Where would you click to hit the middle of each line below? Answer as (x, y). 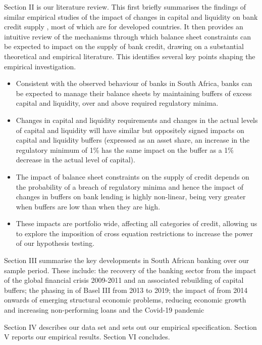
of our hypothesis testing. (55, 243)
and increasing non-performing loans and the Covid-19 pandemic (104, 310)
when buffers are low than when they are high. (88, 206)
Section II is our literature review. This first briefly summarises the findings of (125, 7)
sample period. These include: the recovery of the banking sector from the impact (130, 270)
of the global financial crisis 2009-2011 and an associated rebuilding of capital (124, 280)
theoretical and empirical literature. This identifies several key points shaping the (130, 56)
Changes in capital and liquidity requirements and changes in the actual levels (137, 120)
